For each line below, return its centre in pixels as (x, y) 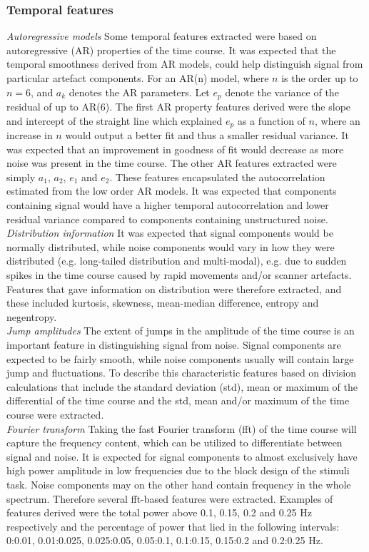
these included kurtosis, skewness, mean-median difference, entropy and (163, 303)
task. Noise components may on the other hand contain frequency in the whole (179, 484)
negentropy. (32, 316)
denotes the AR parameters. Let (139, 92)
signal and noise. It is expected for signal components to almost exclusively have (182, 456)
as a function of (271, 120)
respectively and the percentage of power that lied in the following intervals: (173, 526)
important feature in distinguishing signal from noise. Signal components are (174, 344)
